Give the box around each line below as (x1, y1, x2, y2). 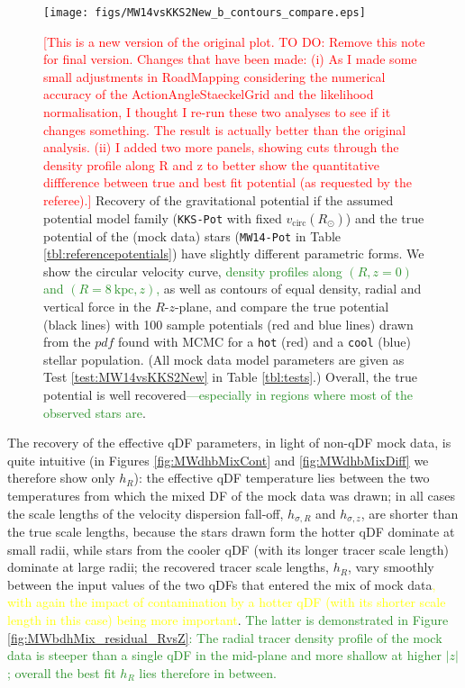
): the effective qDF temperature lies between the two (133, 468, 430, 487)
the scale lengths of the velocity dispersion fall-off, (7, 503, 284, 522)
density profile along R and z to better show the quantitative (43, 155, 379, 174)
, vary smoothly (347, 557, 434, 576)
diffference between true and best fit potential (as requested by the (43, 173, 413, 192)
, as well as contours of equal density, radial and (156, 279, 422, 298)
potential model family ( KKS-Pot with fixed (43, 208, 282, 227)
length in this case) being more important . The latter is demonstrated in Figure (7, 611, 449, 629)
